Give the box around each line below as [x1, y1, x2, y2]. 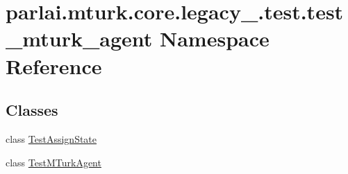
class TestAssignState [6, 131, 97, 146]
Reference [6, 51, 102, 80]
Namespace [160, 24, 270, 53]
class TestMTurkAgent [6, 155, 101, 169]
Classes [6, 99, 58, 121]
